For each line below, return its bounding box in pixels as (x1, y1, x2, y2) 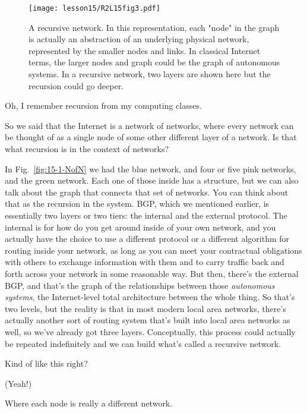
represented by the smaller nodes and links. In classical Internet (29, 44, 261, 56)
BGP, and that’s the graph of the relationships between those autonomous (5, 279, 275, 291)
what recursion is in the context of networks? (5, 143, 169, 155)
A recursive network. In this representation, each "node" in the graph (29, 21, 280, 33)
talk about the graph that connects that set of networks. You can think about (5, 185, 289, 198)
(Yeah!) (5, 377, 32, 389)
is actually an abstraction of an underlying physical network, (29, 33, 249, 45)
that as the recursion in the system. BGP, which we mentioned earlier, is (5, 197, 270, 210)
